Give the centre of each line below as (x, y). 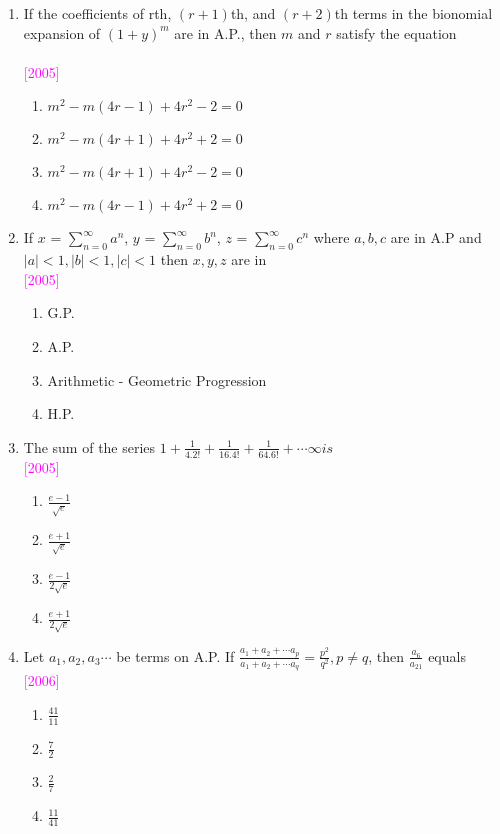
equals (447, 655)
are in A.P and (436, 237)
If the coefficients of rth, (97, 13)
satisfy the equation (396, 32)
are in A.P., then (225, 32)
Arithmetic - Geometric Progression (157, 379)
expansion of (62, 32)
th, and (253, 13)
